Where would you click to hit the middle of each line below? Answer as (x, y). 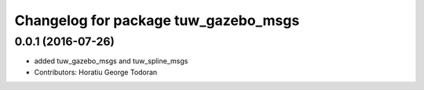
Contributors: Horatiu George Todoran (96, 72)
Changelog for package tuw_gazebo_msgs (157, 20)
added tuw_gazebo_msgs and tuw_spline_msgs (111, 61)
